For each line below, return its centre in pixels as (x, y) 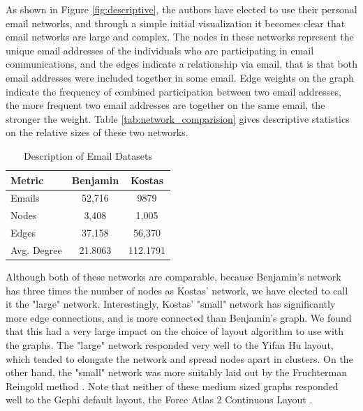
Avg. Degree (36, 249)
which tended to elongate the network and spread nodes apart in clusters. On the (179, 358)
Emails (25, 198)
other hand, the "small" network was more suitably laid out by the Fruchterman (177, 372)
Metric (27, 180)
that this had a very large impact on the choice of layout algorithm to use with (175, 331)
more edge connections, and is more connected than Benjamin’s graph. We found (179, 317)
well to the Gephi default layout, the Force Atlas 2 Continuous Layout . (159, 399)
